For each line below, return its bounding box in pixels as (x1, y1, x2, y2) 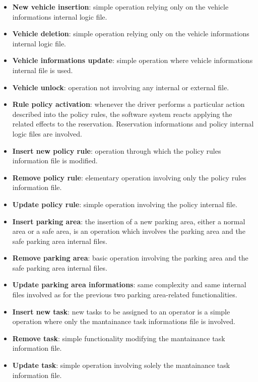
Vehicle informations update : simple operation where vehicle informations (12, 55, 253, 66)
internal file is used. (12, 65, 73, 75)
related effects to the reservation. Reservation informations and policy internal (12, 118, 254, 129)
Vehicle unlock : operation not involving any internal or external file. (12, 82, 229, 92)
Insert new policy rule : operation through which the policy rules (12, 145, 221, 156)
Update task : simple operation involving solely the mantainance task (12, 360, 230, 370)
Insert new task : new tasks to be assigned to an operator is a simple (12, 306, 230, 316)
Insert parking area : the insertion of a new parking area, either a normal (12, 216, 245, 226)
